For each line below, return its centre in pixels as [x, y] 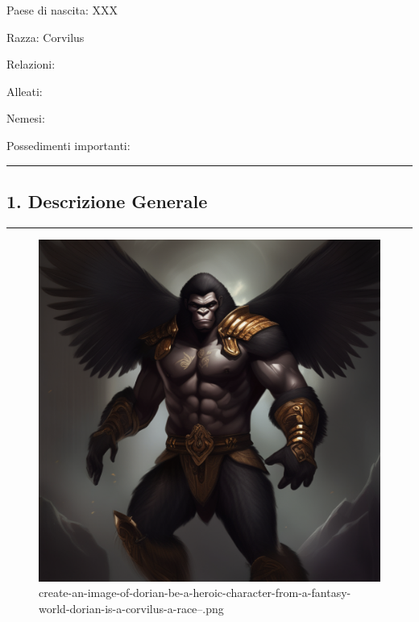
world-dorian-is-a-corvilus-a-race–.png [131, 608]
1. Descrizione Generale [107, 200]
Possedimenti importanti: [68, 145]
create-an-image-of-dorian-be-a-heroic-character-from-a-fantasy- [195, 593]
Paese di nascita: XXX [62, 10]
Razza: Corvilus [46, 37]
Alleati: [25, 91]
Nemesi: [26, 118]
